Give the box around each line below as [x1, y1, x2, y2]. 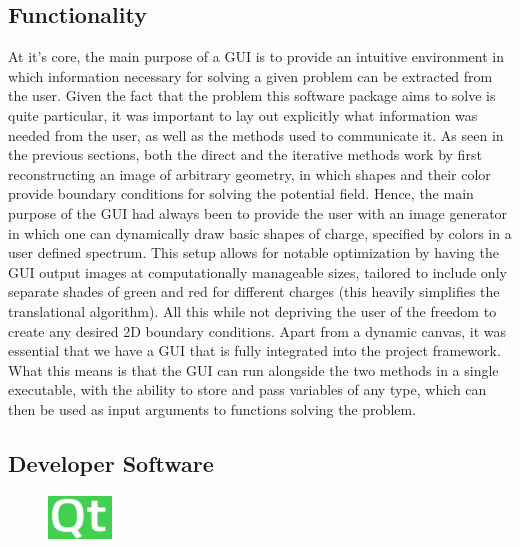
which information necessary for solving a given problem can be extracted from [8, 65, 493, 86]
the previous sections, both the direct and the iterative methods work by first [8, 144, 482, 165]
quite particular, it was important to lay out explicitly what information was [8, 104, 478, 125]
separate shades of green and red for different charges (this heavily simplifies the [8, 281, 500, 302]
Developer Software [8, 447, 214, 478]
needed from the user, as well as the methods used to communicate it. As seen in [8, 124, 504, 145]
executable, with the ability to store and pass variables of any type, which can [8, 379, 487, 400]
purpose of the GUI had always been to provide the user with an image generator [8, 202, 508, 223]
